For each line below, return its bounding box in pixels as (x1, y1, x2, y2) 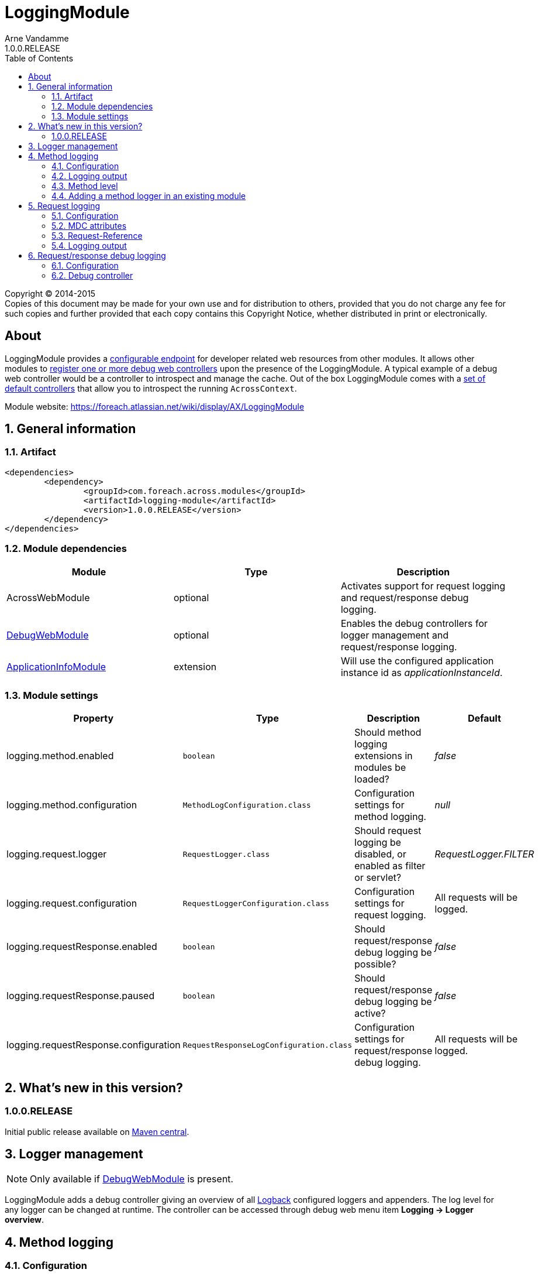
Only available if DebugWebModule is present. (30, 1173, 234, 1185)
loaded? (354, 773, 389, 786)
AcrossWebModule (6, 591, 90, 603)
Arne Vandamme (5, 33, 69, 43)
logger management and (340, 629, 449, 641)
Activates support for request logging (340, 579, 506, 592)
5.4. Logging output (51, 240, 127, 251)
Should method (354, 726, 421, 739)
